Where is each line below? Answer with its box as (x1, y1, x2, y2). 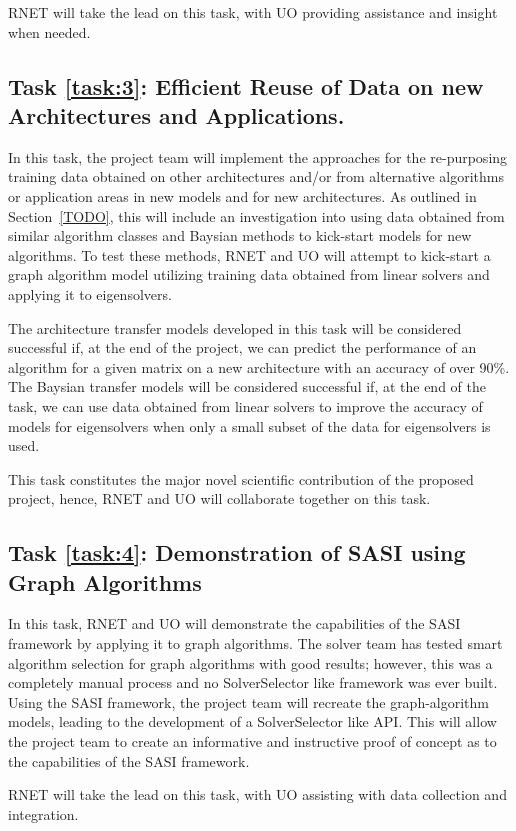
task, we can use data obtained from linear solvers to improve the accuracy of (8, 395, 483, 416)
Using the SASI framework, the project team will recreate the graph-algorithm (8, 691, 490, 712)
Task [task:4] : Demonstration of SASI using (8, 537, 466, 568)
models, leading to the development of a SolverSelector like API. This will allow (8, 711, 497, 732)
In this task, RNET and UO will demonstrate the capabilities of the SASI (8, 613, 461, 634)
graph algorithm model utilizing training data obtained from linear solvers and (8, 264, 490, 285)
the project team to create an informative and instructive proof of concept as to (8, 731, 497, 752)
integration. (8, 803, 79, 824)
